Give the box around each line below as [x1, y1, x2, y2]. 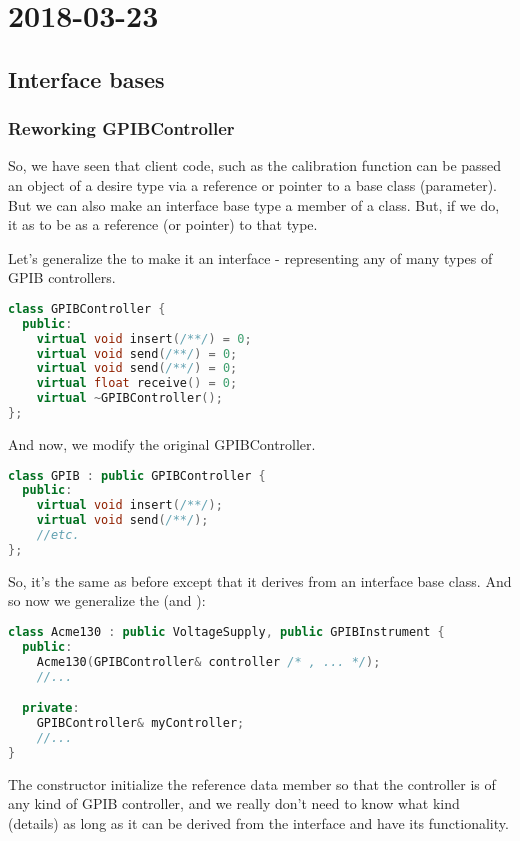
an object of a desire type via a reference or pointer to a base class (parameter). [8, 174, 497, 195]
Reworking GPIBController [8, 116, 235, 141]
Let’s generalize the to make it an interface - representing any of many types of [8, 247, 493, 268]
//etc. [36, 528, 80, 543]
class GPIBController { [8, 301, 166, 316]
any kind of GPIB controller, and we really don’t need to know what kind [8, 793, 460, 814]
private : [22, 701, 80, 716]
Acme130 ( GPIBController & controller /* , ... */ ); [36, 654, 381, 669]
